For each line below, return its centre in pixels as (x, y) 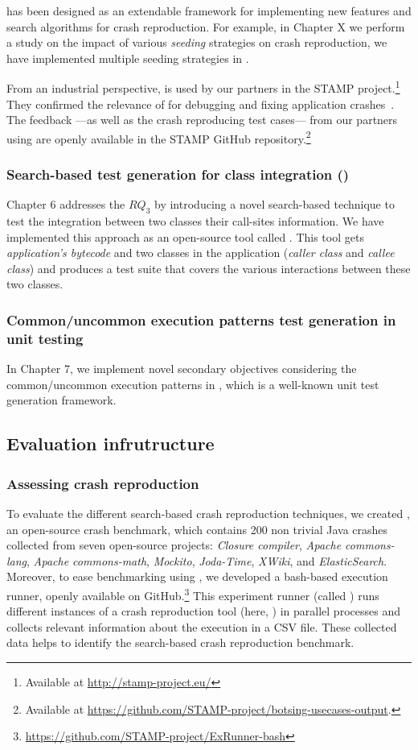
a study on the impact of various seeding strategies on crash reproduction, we (197, 42)
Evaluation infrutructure (111, 443)
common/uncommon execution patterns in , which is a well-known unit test (193, 384)
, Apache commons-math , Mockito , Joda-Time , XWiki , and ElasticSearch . (207, 560)
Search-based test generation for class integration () (178, 174)
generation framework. (61, 400)
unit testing (45, 338)
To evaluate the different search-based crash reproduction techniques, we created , (208, 513)
